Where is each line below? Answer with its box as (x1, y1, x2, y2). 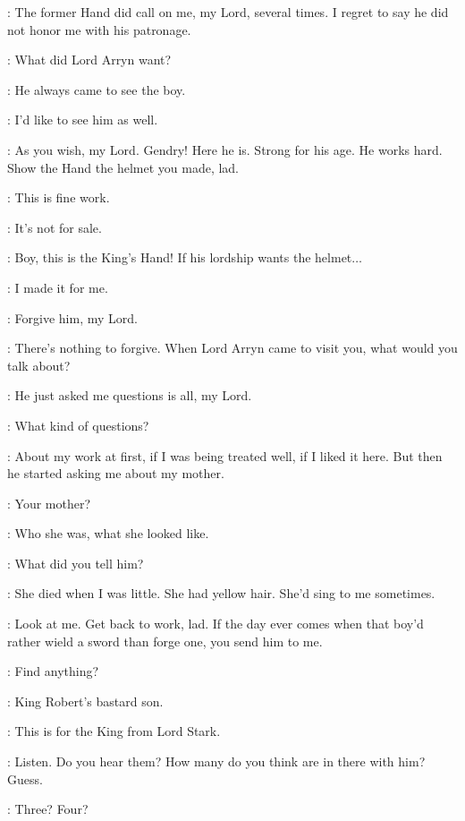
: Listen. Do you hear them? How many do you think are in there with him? (7, 752, 426, 771)
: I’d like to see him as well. (7, 110, 158, 129)
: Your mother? (7, 493, 91, 512)
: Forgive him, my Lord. (7, 308, 138, 327)
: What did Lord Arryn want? (7, 50, 172, 69)
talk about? (7, 355, 71, 374)
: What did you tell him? (7, 553, 144, 572)
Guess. (7, 769, 43, 788)
